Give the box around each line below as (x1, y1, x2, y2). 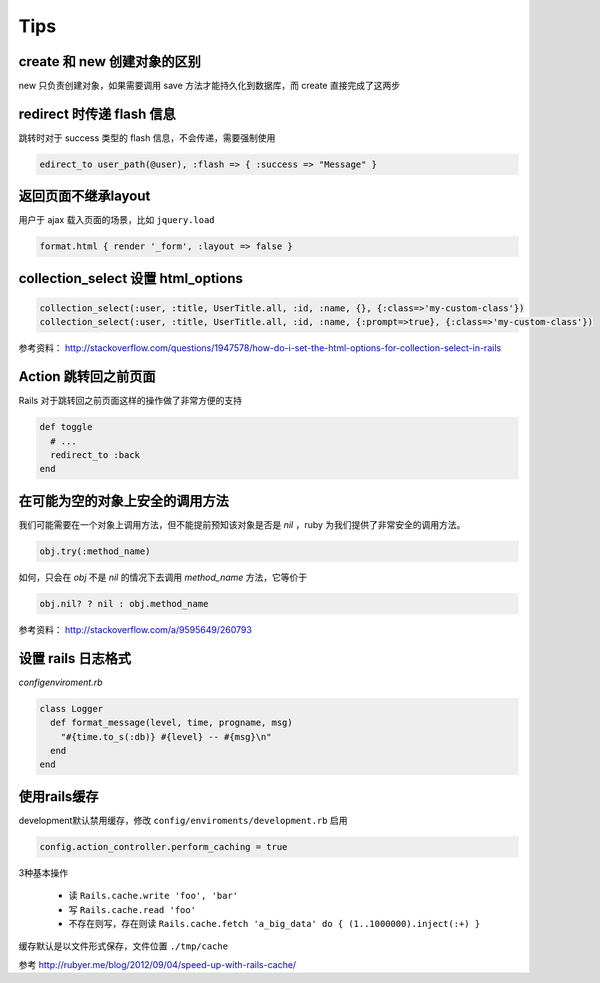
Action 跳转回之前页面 (18, 368, 156, 385)
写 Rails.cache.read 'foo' (68, 903, 197, 915)
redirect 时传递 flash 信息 (18, 105, 177, 122)
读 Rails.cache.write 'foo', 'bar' (68, 890, 239, 902)
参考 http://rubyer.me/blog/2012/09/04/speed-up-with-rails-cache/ (18, 958, 297, 970)
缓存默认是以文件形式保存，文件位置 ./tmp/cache (18, 940, 229, 952)
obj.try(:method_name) (39, 545, 151, 557)
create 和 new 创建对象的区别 (18, 53, 202, 70)
